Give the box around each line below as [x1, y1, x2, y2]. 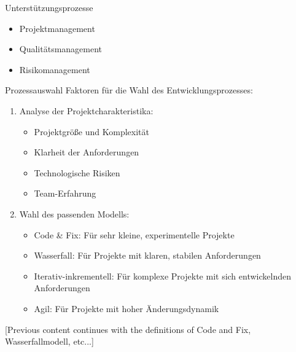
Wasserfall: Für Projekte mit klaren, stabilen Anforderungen [34, 249, 261, 262]
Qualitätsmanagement [19, 42, 103, 55]
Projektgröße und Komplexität [34, 125, 149, 138]
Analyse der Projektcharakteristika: [19, 104, 154, 117]
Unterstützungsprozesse [5, 1, 93, 14]
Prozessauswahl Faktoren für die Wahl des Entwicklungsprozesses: [5, 84, 253, 96]
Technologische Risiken [34, 166, 120, 179]
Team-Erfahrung [34, 187, 96, 200]
